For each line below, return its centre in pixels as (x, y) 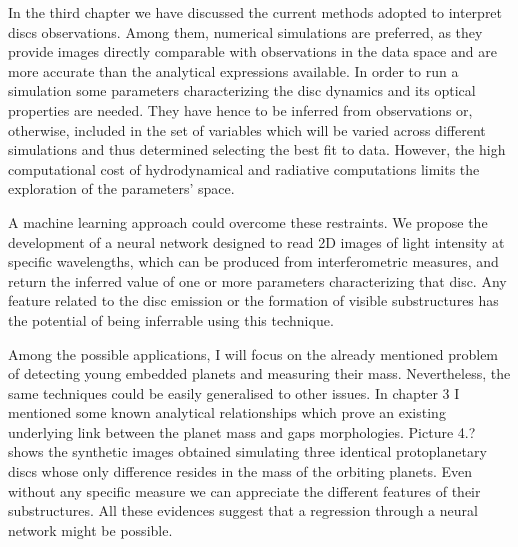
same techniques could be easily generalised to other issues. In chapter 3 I (234, 392)
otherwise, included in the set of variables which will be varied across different (247, 129)
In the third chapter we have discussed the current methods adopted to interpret (255, 12)
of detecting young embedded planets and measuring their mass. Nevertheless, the (259, 373)
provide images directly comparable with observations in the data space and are (252, 51)
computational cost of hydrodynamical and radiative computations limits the (244, 168)
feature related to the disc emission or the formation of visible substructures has (253, 300)
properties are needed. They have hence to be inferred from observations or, (240, 109)
